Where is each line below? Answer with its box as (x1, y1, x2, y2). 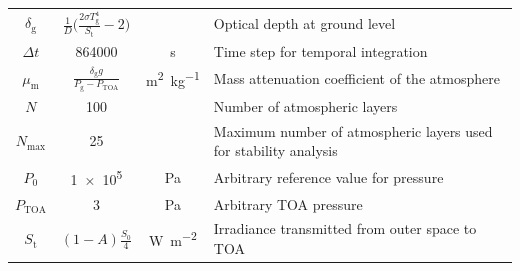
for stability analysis (213, 140, 338, 161)
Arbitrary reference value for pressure (213, 166, 444, 187)
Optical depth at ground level (213, 12, 396, 33)
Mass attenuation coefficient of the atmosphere (213, 68, 500, 89)
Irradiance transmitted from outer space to (213, 218, 477, 239)
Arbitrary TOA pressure (213, 193, 363, 214)
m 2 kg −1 (145, 67, 200, 91)
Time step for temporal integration (213, 40, 428, 61)
